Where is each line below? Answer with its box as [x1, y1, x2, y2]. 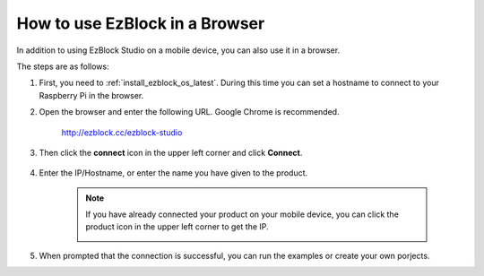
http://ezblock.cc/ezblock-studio [61, 126, 183, 138]
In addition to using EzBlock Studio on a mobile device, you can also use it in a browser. [16, 45, 341, 56]
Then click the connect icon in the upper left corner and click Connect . [39, 147, 303, 158]
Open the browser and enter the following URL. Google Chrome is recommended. [39, 107, 340, 117]
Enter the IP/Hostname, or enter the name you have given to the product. [39, 168, 308, 178]
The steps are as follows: [16, 61, 109, 72]
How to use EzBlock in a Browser [16, 13, 265, 33]
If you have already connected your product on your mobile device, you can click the [85, 209, 399, 220]
